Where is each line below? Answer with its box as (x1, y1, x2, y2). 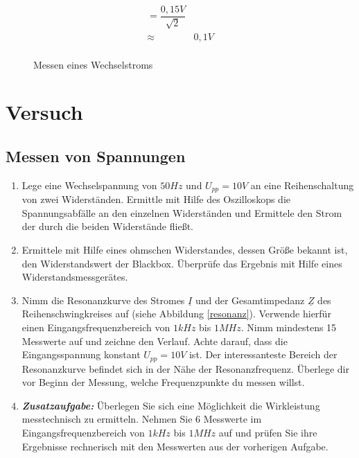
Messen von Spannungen (6, 145, 186, 166)
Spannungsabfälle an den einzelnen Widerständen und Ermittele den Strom (21, 205, 342, 220)
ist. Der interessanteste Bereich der (189, 347, 338, 362)
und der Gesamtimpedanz (195, 292, 305, 307)
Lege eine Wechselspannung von (21, 177, 157, 192)
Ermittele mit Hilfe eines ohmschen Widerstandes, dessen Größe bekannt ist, (21, 242, 348, 256)
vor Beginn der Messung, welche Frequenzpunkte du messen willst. (21, 375, 305, 389)
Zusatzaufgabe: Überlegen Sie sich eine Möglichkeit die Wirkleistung (21, 398, 320, 412)
